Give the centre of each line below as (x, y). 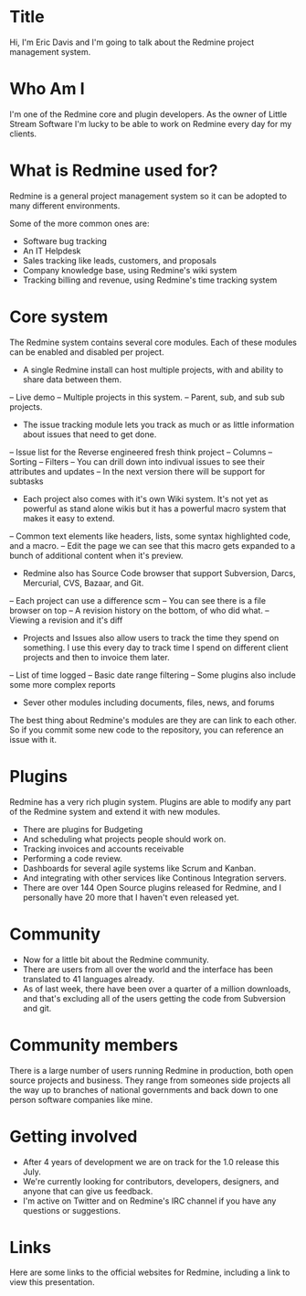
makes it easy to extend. (69, 518)
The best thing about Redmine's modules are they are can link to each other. (153, 720)
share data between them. (72, 379)
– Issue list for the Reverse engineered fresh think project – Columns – (141, 452)
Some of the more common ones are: (79, 223)
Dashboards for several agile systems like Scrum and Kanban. (139, 868)
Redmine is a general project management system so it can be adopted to (148, 196)
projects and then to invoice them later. (96, 657)
